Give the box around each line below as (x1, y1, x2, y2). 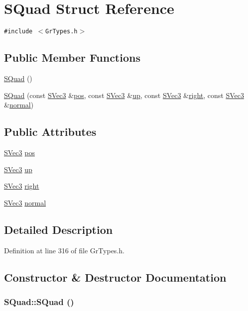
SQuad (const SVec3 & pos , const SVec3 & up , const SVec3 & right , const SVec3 (4, 90, 244, 100)
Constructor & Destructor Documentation (4, 269, 227, 285)
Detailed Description (4, 221, 113, 237)
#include (4, 28, 33, 35)
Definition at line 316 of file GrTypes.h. (4, 245, 124, 255)
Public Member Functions (4, 50, 140, 65)
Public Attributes (4, 124, 97, 139)
